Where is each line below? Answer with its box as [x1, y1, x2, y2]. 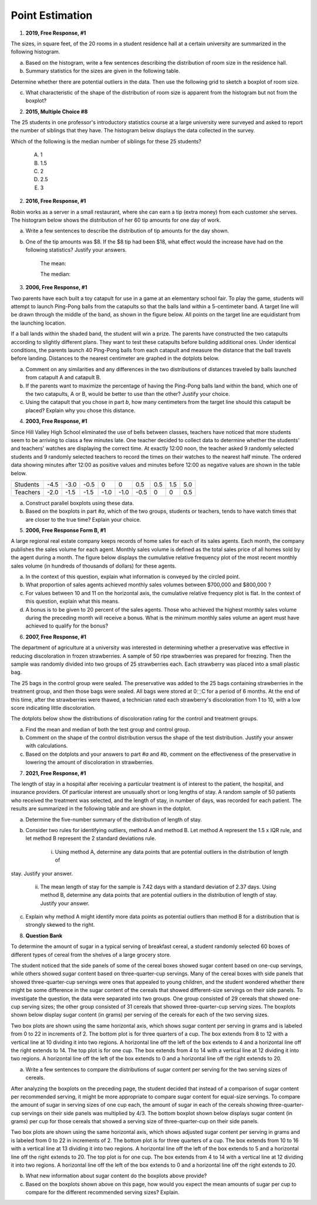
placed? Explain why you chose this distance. [25, 406, 136, 414]
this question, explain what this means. [25, 598, 120, 605]
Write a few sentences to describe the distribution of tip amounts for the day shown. [25, 227, 229, 235]
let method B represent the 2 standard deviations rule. [25, 835, 156, 842]
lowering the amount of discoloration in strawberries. [25, 759, 154, 766]
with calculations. [25, 742, 68, 749]
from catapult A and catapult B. [25, 374, 102, 381]
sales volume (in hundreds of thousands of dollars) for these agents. [11, 562, 177, 569]
